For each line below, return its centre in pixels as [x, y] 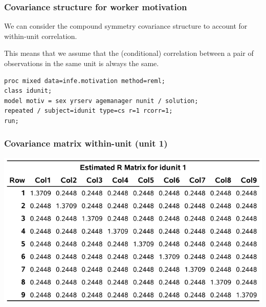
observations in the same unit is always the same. [82, 63]
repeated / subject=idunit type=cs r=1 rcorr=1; [88, 111]
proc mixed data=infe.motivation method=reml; [85, 81]
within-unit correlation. [41, 36]
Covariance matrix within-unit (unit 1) [86, 143]
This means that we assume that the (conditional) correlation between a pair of [129, 53]
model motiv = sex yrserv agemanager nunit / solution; [101, 101]
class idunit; [28, 91]
